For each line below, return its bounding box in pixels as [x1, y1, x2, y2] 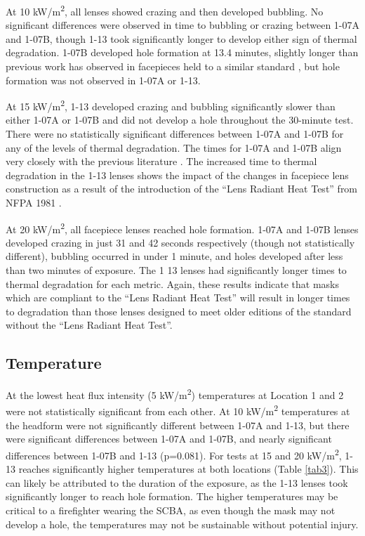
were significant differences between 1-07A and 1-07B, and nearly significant [6, 431, 332, 446]
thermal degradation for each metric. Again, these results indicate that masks [6, 276, 340, 291]
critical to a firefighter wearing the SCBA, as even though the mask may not [6, 502, 336, 517]
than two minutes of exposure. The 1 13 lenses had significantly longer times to [6, 263, 347, 277]
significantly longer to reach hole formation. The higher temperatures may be [6, 489, 338, 504]
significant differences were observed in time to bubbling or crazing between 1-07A [6, 18, 359, 32]
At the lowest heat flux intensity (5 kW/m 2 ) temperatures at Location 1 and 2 [6, 386, 344, 402]
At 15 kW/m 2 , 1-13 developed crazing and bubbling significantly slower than [6, 97, 336, 113]
